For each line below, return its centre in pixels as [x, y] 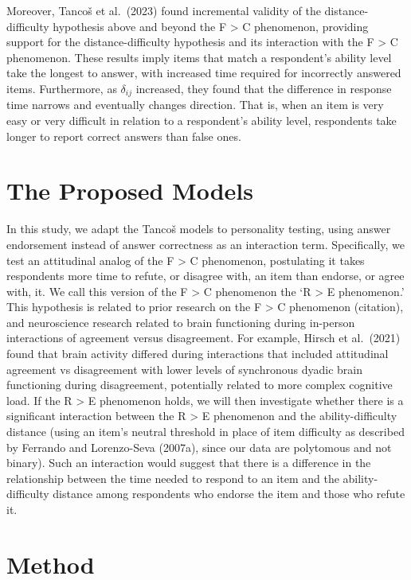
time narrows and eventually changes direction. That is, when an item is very [195, 105]
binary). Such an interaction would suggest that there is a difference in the [189, 463]
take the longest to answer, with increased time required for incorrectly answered [204, 73]
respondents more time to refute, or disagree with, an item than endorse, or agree [205, 276]
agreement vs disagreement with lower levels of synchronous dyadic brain [184, 369]
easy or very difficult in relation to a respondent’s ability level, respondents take [202, 121]
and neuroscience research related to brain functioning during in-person [181, 322]
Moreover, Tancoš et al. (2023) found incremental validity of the [164, 10]
